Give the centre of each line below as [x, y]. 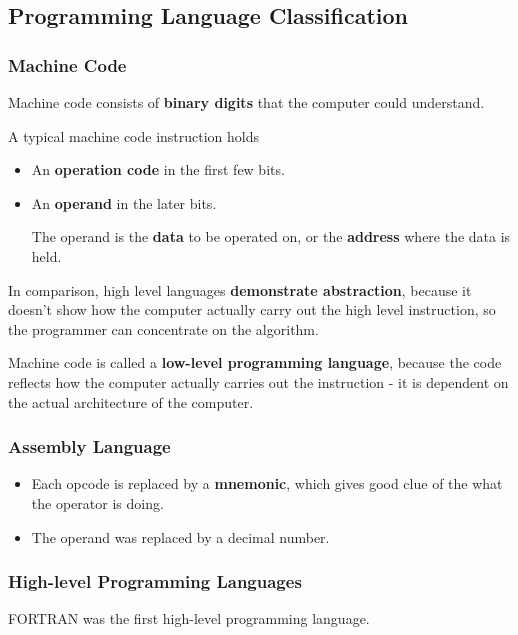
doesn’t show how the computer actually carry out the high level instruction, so [252, 309]
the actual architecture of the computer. [131, 401]
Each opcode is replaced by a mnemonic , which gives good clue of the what [267, 483]
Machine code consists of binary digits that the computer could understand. [246, 102]
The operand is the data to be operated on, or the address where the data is [271, 236]
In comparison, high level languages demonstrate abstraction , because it [240, 289]
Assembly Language [89, 446]
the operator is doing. [97, 502]
